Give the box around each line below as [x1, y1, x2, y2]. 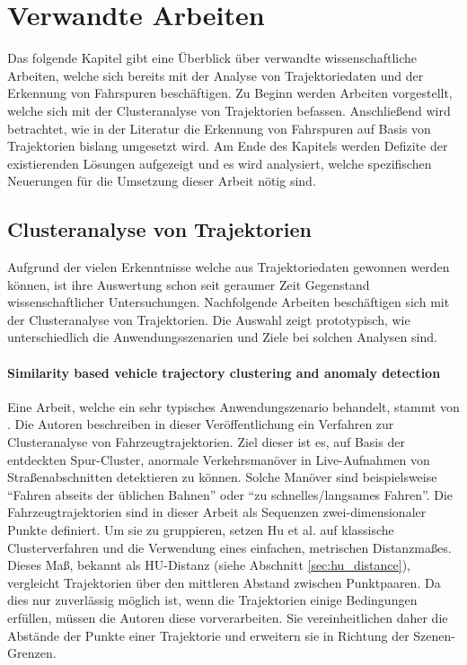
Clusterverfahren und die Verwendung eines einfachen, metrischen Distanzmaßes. [7, 538, 452, 556]
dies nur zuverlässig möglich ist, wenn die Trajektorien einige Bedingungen [7, 591, 418, 609]
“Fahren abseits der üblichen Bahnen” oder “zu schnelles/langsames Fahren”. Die [7, 485, 454, 503]
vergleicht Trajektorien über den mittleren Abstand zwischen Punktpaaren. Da [7, 573, 441, 591]
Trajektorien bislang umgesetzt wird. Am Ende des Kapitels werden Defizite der [7, 136, 448, 155]
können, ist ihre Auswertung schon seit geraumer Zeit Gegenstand [7, 275, 370, 293]
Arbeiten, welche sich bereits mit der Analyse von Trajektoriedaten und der [7, 66, 424, 84]
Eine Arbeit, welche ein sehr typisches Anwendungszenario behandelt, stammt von [7, 397, 460, 416]
